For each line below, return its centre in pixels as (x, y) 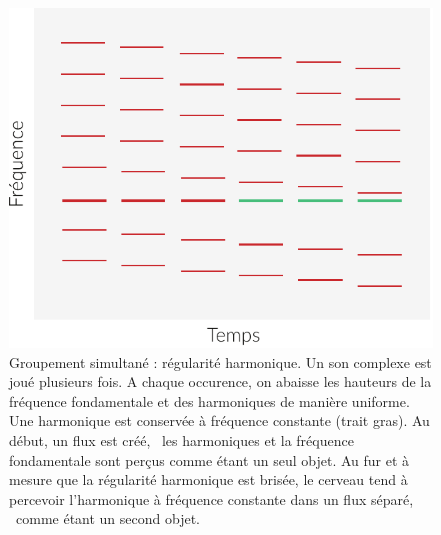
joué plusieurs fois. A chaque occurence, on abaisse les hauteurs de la (220, 381)
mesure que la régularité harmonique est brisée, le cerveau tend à (208, 479)
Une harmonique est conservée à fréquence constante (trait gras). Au (219, 420)
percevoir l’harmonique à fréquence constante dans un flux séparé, (211, 498)
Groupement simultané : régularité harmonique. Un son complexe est (220, 361)
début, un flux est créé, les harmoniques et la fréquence (181, 440)
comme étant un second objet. (108, 518)
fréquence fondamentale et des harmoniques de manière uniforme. (209, 400)
